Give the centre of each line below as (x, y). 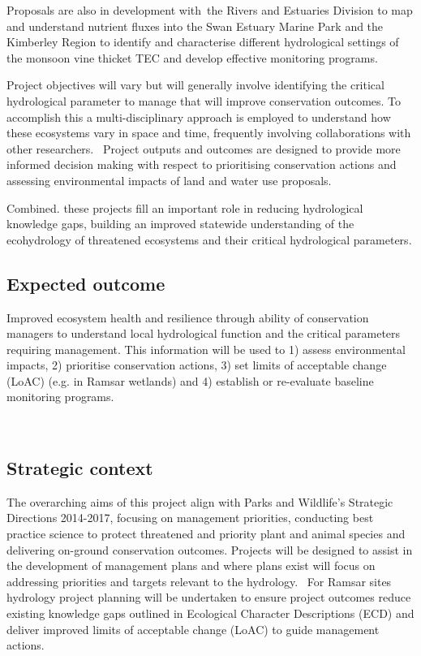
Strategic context (80, 468)
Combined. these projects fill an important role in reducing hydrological (185, 207)
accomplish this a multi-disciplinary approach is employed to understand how (199, 117)
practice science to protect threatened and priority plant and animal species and (206, 534)
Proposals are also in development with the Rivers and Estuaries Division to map (210, 10)
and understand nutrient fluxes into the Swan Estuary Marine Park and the (195, 26)
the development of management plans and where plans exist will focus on (191, 565)
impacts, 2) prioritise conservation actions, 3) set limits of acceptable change (197, 365)
